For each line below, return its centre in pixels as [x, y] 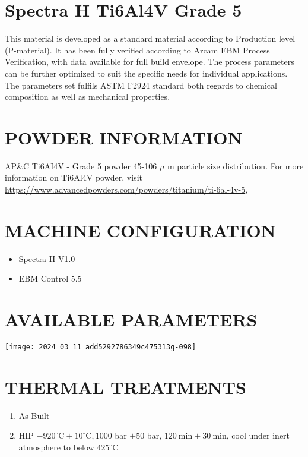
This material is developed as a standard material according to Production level [150, 38]
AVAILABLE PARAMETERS [131, 319]
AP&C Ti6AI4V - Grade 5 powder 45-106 [81, 166]
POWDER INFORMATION [124, 137]
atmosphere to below [56, 447]
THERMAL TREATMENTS [126, 387]
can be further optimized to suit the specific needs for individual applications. [146, 73]
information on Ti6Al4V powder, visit [74, 177]
